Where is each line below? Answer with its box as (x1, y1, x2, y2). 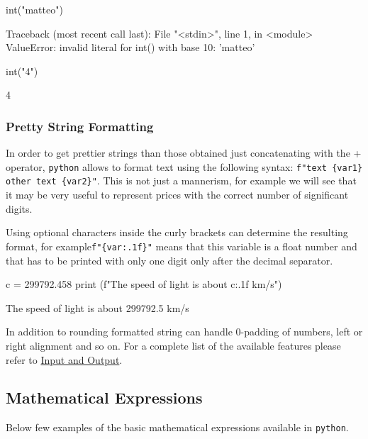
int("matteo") (6, 2, 63, 16)
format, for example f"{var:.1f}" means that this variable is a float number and (6, 238, 357, 253)
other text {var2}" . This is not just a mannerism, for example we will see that (6, 173, 357, 188)
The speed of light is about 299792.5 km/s (6, 300, 189, 315)
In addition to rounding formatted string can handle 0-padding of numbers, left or (6, 324, 363, 339)
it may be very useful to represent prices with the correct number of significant (6, 187, 349, 202)
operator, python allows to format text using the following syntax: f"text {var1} (6, 159, 363, 174)
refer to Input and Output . (6, 352, 123, 367)
